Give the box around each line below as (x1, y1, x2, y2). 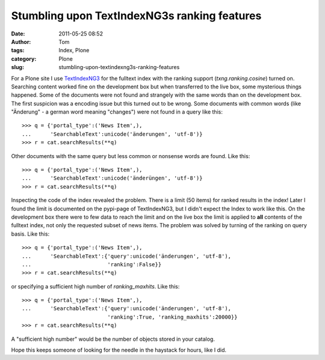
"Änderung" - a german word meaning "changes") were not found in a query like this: (11, 108, 223, 115)
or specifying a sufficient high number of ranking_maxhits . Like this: (11, 282, 180, 290)
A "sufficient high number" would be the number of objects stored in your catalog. (11, 335, 215, 343)
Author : (11, 38, 31, 45)
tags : (11, 47, 25, 54)
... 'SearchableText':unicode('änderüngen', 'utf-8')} (22, 175, 203, 182)
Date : (11, 30, 25, 37)
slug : (11, 64, 24, 71)
